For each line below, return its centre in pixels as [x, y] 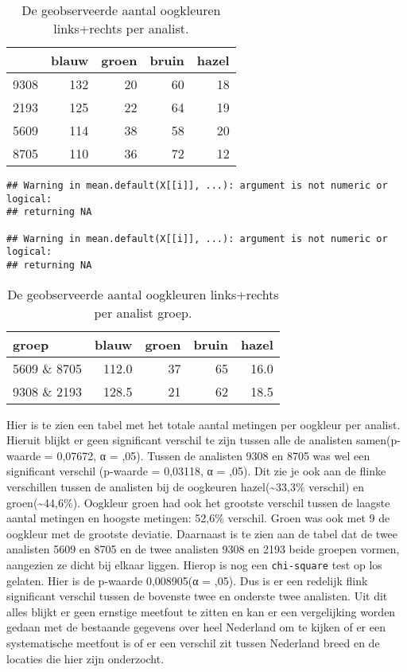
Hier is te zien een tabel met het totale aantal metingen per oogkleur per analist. [203, 424]
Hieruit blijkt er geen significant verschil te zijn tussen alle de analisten [180, 440]
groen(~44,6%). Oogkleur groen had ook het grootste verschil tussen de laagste [198, 502]
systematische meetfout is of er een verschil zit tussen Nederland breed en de [193, 642]
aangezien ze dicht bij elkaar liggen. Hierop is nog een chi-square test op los [194, 564]
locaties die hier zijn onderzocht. [85, 658]
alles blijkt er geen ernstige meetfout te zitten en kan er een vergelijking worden [201, 611]
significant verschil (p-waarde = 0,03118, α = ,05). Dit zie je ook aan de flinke [196, 471]
